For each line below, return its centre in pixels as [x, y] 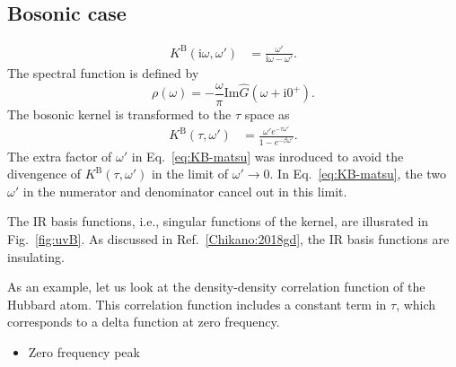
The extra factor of [60, 156]
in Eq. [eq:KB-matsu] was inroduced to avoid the [267, 156]
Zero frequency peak [84, 351]
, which [416, 304]
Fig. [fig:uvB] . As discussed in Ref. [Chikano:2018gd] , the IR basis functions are [228, 238]
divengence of [44, 174]
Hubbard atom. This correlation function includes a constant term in [197, 304]
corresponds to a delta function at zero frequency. [144, 322]
